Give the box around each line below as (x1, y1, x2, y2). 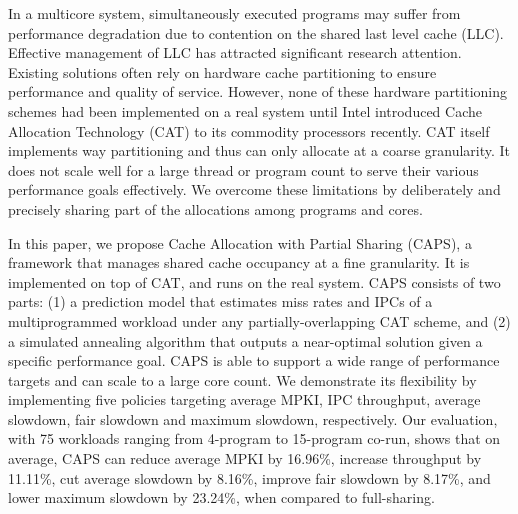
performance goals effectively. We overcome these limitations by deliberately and (8, 179, 501, 200)
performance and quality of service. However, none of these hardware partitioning (8, 81, 507, 102)
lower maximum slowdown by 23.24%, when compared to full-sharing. (8, 487, 435, 508)
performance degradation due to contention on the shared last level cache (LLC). (8, 22, 504, 43)
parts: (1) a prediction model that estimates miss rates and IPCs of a (8, 291, 433, 312)
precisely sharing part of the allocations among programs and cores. (8, 198, 423, 219)
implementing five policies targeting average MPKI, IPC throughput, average (8, 389, 481, 410)
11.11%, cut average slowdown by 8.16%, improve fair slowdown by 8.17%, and (8, 467, 491, 488)
